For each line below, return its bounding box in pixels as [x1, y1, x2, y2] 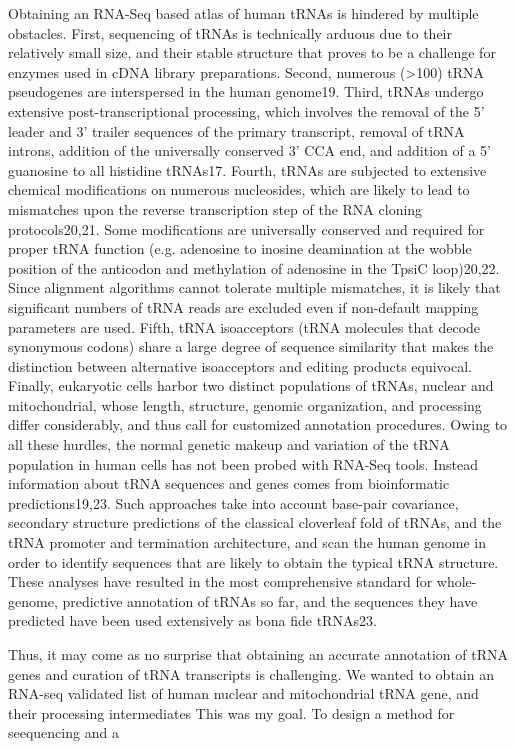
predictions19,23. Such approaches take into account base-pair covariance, [8, 492, 459, 513]
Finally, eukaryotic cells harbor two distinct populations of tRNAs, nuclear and [8, 375, 494, 396]
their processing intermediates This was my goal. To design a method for [8, 702, 455, 723]
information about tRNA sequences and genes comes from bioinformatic [8, 473, 450, 494]
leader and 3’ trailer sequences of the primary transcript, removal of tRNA [8, 120, 465, 141]
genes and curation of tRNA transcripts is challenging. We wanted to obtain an [8, 663, 494, 684]
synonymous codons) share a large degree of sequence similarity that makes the [8, 336, 494, 357]
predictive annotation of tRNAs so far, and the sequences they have [62, 590, 478, 611]
